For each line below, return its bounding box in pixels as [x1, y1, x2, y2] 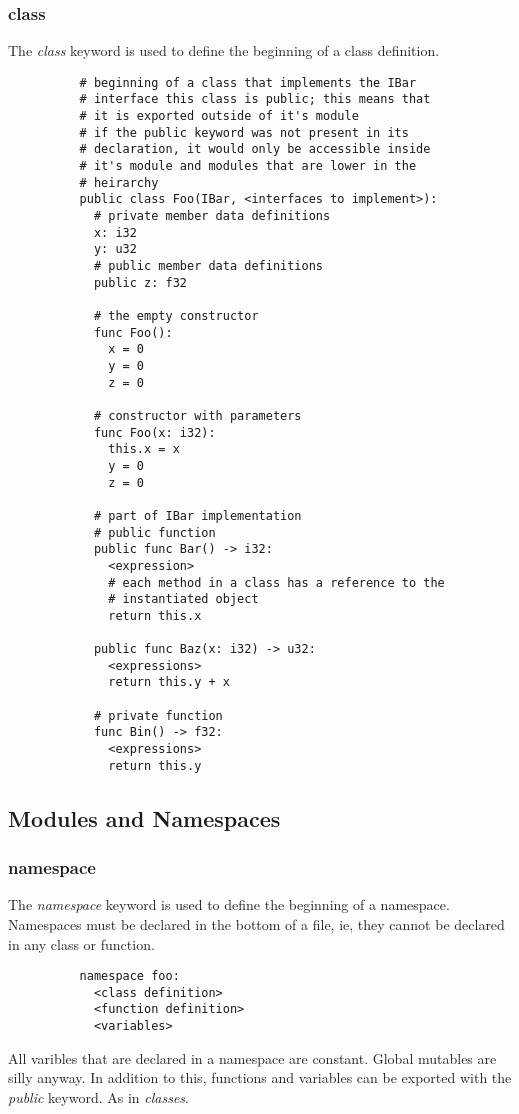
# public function [93, 525, 216, 540]
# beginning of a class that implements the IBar [79, 75, 417, 90]
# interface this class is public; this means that [79, 92, 431, 107]
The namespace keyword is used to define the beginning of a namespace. [8, 894, 450, 915]
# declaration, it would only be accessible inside [79, 142, 431, 157]
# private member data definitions [93, 209, 331, 224]
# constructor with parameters [93, 408, 302, 423]
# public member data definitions [93, 259, 323, 274]
